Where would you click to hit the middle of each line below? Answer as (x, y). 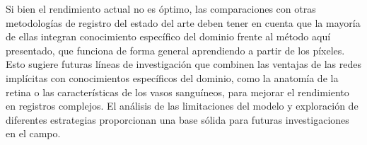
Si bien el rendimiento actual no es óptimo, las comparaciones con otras (161, 8)
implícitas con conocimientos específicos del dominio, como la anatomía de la (172, 77)
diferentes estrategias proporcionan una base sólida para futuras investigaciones (177, 119)
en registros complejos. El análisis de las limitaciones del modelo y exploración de (182, 106)
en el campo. (33, 133)
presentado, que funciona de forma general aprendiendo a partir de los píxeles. (175, 50)
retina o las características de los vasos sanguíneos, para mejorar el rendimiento (177, 92)
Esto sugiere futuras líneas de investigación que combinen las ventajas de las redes (184, 64)
